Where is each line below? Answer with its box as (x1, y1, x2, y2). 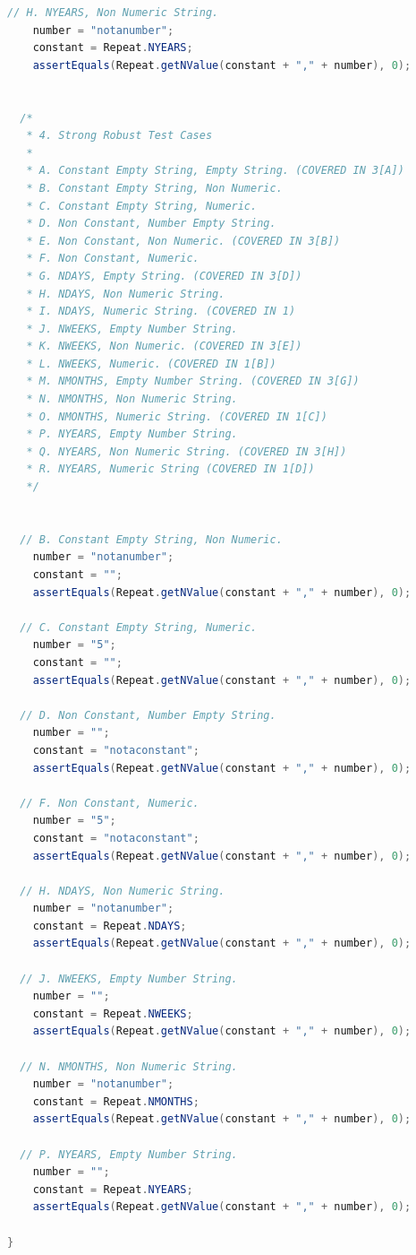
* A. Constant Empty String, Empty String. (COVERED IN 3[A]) (26, 164, 404, 177)
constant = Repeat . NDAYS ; (32, 919, 187, 932)
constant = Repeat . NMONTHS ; (32, 1095, 200, 1108)
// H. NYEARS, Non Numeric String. (7, 6, 219, 19)
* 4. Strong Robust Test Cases (26, 129, 213, 143)
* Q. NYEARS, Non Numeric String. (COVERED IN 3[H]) (26, 445, 347, 458)
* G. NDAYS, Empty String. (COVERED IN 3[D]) (26, 269, 302, 282)
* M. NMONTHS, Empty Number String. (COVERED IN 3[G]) (26, 375, 360, 388)
